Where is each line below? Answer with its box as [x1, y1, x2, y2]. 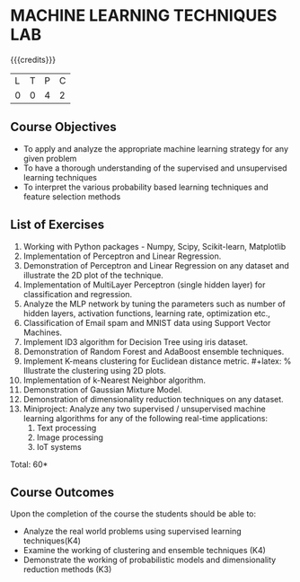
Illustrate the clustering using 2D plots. [22, 365, 167, 375]
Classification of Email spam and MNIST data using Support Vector [22, 317, 271, 328]
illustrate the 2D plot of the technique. [22, 269, 164, 280]
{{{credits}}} [10, 54, 57, 65]
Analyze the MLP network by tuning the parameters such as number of [22, 298, 286, 309]
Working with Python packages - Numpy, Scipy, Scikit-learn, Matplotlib [22, 241, 287, 251]
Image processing [36, 432, 104, 443]
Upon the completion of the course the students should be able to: [10, 508, 257, 519]
